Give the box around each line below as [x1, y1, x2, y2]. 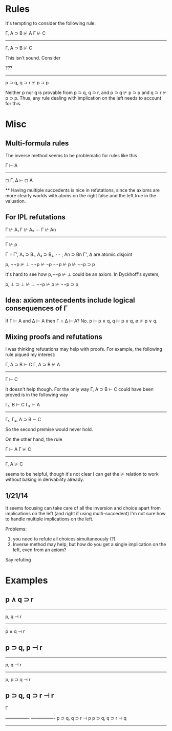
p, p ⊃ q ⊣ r [5, 677, 31, 682]
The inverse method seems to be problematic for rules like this [5, 152, 137, 158]
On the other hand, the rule [5, 436, 62, 442]
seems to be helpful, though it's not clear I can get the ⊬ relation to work [5, 471, 159, 477]
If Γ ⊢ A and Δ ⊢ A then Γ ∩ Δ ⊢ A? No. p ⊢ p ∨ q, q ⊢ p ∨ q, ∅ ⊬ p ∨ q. [5, 317, 158, 324]
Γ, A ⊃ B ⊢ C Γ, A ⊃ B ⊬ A [5, 362, 60, 368]
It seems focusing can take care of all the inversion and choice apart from [5, 505, 161, 511]
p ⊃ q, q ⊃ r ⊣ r [5, 691, 54, 700]
